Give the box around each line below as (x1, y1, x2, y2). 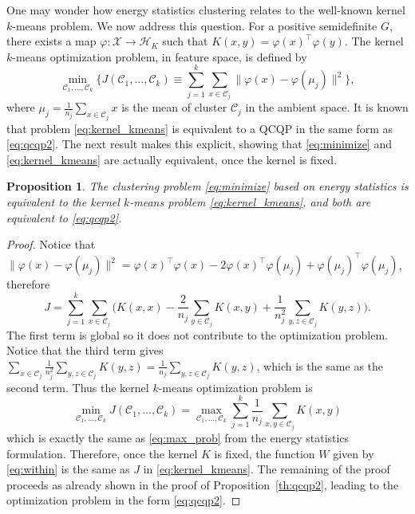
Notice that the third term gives (6, 342, 164, 359)
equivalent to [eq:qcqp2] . (6, 209, 122, 226)
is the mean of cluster (121, 99, 227, 116)
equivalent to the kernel (6, 193, 120, 210)
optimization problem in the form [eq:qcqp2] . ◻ (6, 492, 241, 508)
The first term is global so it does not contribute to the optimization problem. (6, 326, 389, 343)
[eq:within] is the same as (6, 461, 130, 477)
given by (333, 445, 374, 461)
